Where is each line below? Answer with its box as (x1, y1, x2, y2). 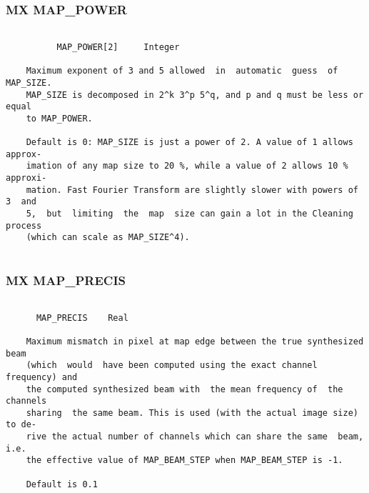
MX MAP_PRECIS (6, 271, 126, 289)
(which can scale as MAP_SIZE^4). (26, 232, 190, 243)
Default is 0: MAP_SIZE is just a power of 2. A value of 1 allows (26, 137, 353, 148)
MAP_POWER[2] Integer (56, 41, 180, 52)
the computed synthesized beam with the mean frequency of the (26, 384, 343, 394)
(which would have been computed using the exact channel (26, 360, 318, 371)
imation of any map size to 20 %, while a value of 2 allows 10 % (26, 161, 348, 171)
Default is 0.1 (26, 479, 98, 489)
